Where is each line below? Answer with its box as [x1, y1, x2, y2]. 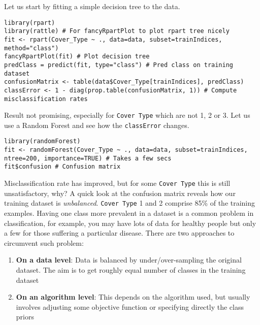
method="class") [4, 44, 59, 52]
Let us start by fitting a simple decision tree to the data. [4, 1, 180, 11]
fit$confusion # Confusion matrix [4, 163, 121, 171]
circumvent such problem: [4, 237, 84, 248]
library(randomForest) [4, 138, 81, 145]
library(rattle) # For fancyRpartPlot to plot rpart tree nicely [4, 27, 230, 35]
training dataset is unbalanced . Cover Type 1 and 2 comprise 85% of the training [4, 198, 255, 208]
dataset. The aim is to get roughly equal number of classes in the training [16, 264, 246, 275]
